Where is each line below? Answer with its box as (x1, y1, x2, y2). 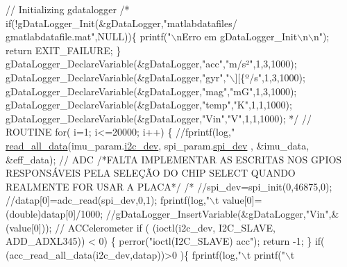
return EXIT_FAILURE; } (6, 42, 121, 57)
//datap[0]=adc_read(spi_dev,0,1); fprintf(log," (6, 193, 210, 207)
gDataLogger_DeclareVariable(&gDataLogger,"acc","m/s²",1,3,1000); (6, 56, 297, 71)
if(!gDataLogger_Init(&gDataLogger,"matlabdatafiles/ (6, 15, 237, 30)
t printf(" (246, 247, 285, 261)
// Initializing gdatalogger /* (6, 2, 130, 16)
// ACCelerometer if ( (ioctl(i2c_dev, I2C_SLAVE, (55, 220, 276, 234)
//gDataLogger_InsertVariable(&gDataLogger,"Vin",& (105, 206, 339, 220)
